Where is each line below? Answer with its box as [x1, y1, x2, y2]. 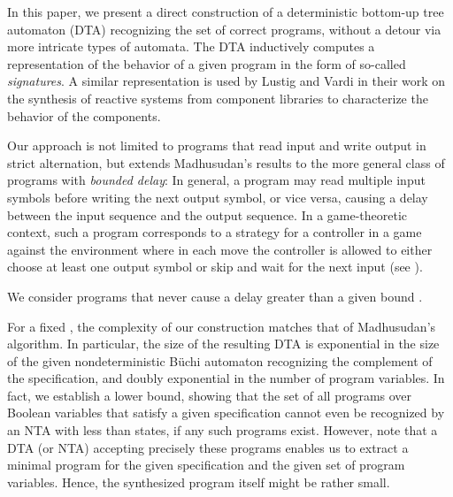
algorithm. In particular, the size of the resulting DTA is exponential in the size [7, 334, 440, 353]
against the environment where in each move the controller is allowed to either [7, 240, 433, 258]
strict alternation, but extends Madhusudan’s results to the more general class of [7, 153, 445, 172]
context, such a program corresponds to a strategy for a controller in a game [7, 223, 422, 241]
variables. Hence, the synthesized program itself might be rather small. [7, 472, 390, 491]
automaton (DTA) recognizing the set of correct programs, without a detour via [7, 19, 441, 38]
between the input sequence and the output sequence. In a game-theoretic [7, 205, 408, 224]
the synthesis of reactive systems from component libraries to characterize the [7, 88, 428, 107]
